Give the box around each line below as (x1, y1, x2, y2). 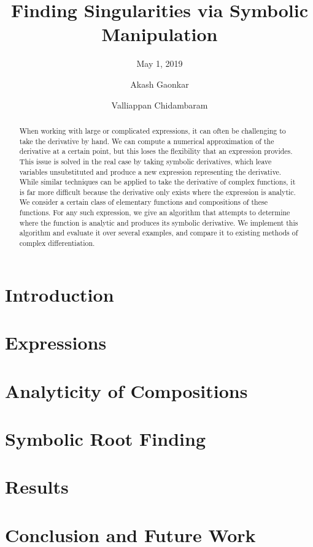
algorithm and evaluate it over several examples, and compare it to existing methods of (19, 228, 298, 238)
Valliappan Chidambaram (111, 98, 208, 111)
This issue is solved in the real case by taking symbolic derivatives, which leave (19, 156, 272, 166)
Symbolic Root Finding (5, 426, 206, 451)
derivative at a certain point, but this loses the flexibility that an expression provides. (19, 146, 293, 156)
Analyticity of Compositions (5, 378, 248, 403)
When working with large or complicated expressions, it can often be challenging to (19, 125, 286, 136)
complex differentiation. (19, 238, 95, 248)
